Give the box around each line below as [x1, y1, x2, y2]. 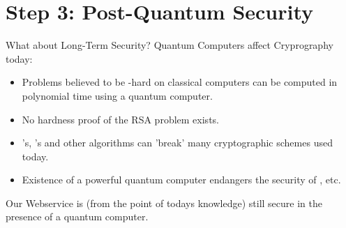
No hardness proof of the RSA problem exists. [22, 112, 219, 126]
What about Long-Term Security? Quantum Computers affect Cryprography [6, 38, 333, 52]
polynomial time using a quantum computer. [22, 88, 213, 102]
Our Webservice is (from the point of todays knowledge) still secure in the [6, 195, 322, 210]
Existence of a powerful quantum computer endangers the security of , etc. [22, 172, 341, 187]
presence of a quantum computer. [6, 209, 149, 224]
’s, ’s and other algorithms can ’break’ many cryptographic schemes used [22, 135, 333, 150]
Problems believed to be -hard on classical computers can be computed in [22, 75, 338, 89]
